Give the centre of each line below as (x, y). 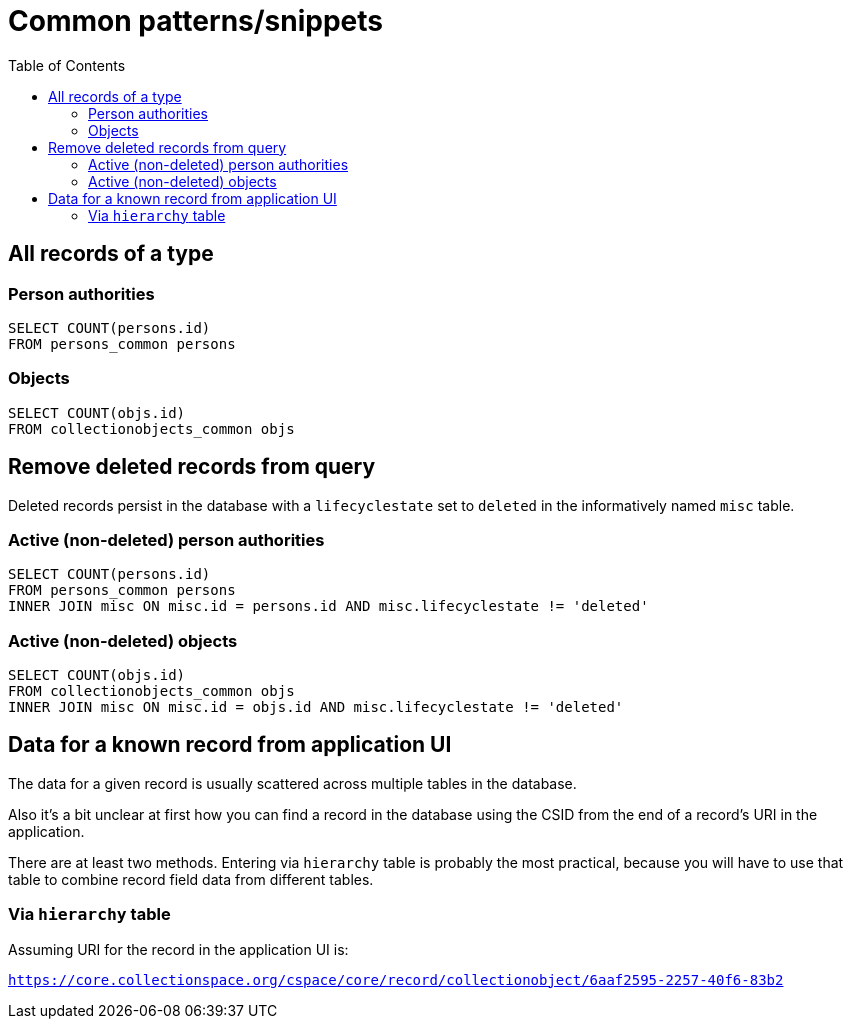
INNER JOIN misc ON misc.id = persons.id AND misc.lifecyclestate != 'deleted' (328, 606)
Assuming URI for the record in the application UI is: (178, 949)
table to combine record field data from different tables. (191, 879)
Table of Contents (67, 65)
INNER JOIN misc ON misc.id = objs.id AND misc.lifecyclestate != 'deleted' (316, 707)
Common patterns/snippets (196, 21)
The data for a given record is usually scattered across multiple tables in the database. (292, 783)
